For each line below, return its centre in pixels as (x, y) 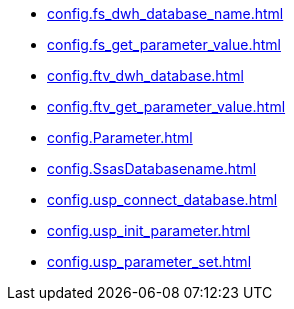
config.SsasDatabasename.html (152, 168)
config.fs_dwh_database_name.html (165, 13)
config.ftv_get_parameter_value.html (166, 106)
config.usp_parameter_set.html (149, 261)
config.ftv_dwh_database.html (145, 75)
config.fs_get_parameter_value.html (164, 44)
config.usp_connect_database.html (162, 199)
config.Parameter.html (120, 137)
